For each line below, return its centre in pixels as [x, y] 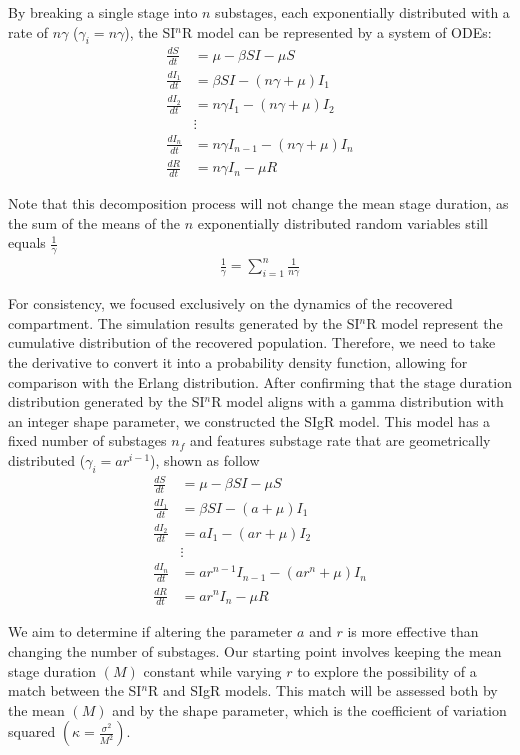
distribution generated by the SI [106, 401]
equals [27, 242]
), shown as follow [205, 460]
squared [32, 731]
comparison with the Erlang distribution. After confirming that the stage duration [260, 381]
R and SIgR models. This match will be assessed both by [323, 690]
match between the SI [75, 690]
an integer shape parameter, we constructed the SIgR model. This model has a [249, 420]
